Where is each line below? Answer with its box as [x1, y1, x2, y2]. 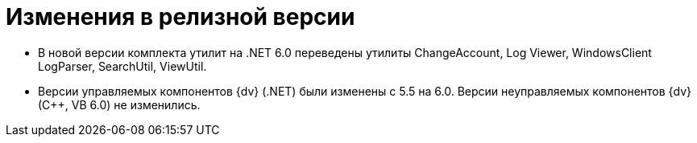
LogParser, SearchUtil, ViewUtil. [38, 59, 207, 73]
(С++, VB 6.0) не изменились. [38, 97, 201, 112]
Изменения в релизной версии [6, 3, 355, 31]
